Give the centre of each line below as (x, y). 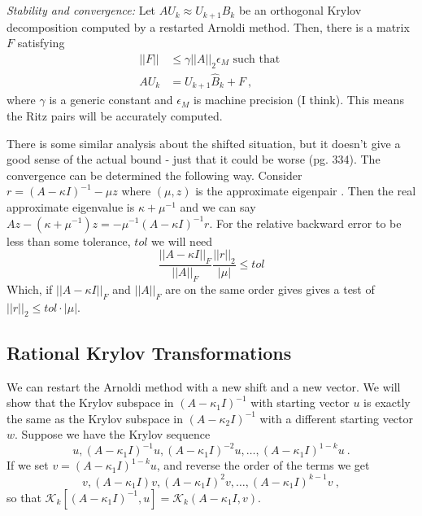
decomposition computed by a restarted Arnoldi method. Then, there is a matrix (208, 26)
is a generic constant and (111, 100)
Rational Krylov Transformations (149, 352)
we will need (182, 241)
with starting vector (300, 402)
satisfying (41, 43)
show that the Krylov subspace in (90, 402)
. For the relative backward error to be (305, 223)
